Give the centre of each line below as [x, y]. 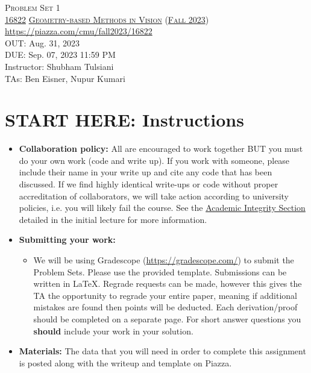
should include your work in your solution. [113, 331]
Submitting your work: [67, 240]
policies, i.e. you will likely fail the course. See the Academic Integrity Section [162, 208]
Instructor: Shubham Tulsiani [59, 66]
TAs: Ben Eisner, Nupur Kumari [65, 78]
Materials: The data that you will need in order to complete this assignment [162, 351]
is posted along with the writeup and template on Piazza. [125, 362]
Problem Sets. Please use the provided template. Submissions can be [160, 271]
